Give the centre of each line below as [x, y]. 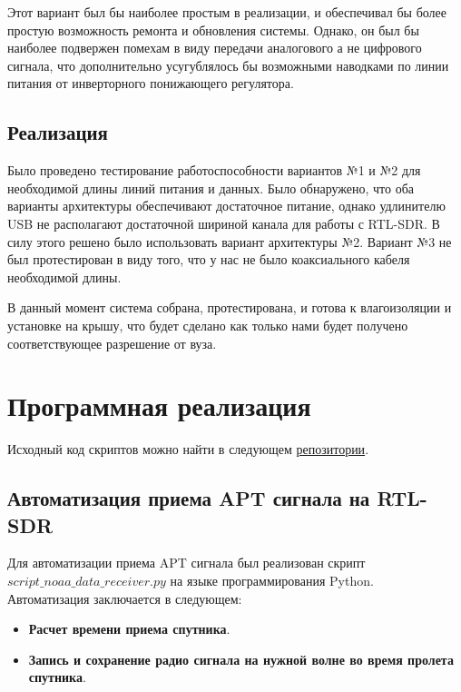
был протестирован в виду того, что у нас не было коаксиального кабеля [209, 259]
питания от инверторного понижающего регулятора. [151, 83]
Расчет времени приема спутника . [129, 629]
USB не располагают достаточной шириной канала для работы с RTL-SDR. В [224, 223]
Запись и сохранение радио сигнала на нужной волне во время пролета [241, 659]
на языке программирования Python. [272, 581]
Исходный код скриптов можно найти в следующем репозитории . [188, 449]
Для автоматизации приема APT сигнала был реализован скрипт [186, 563]
